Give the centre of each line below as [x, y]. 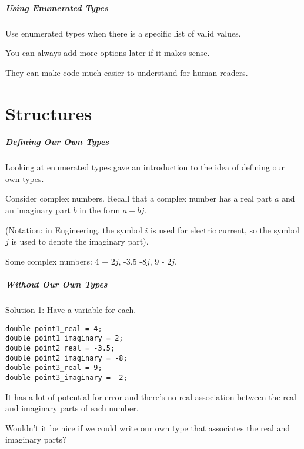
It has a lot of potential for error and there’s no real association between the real [151, 396]
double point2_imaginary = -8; [66, 358]
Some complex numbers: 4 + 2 [60, 261]
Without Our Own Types [56, 284]
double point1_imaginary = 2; [64, 339]
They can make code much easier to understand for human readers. [127, 72]
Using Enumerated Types [57, 7]
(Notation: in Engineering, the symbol [74, 230]
